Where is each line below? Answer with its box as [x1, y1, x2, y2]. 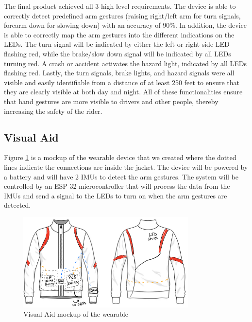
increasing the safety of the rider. [4, 106, 102, 116]
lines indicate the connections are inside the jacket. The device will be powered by [4, 161, 248, 172]
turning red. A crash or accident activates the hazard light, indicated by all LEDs [4, 58, 247, 68]
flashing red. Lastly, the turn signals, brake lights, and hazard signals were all [4, 68, 235, 78]
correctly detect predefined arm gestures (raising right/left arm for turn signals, [4, 10, 241, 20]
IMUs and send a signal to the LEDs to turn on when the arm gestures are [4, 190, 227, 200]
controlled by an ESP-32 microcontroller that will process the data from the [4, 181, 230, 191]
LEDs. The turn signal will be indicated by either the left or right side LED [4, 39, 230, 49]
